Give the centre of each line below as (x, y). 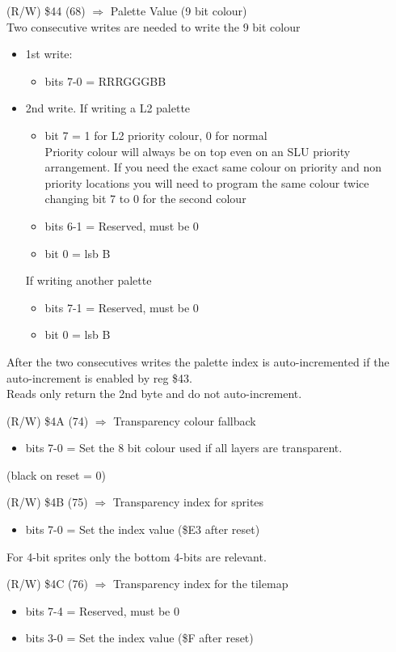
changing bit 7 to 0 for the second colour (145, 199)
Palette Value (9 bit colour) (179, 11)
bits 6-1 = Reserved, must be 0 (122, 225)
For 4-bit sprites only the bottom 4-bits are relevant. (137, 556)
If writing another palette (88, 280)
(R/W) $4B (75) (47, 502)
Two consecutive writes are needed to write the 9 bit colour (154, 26)
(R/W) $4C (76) (47, 584)
